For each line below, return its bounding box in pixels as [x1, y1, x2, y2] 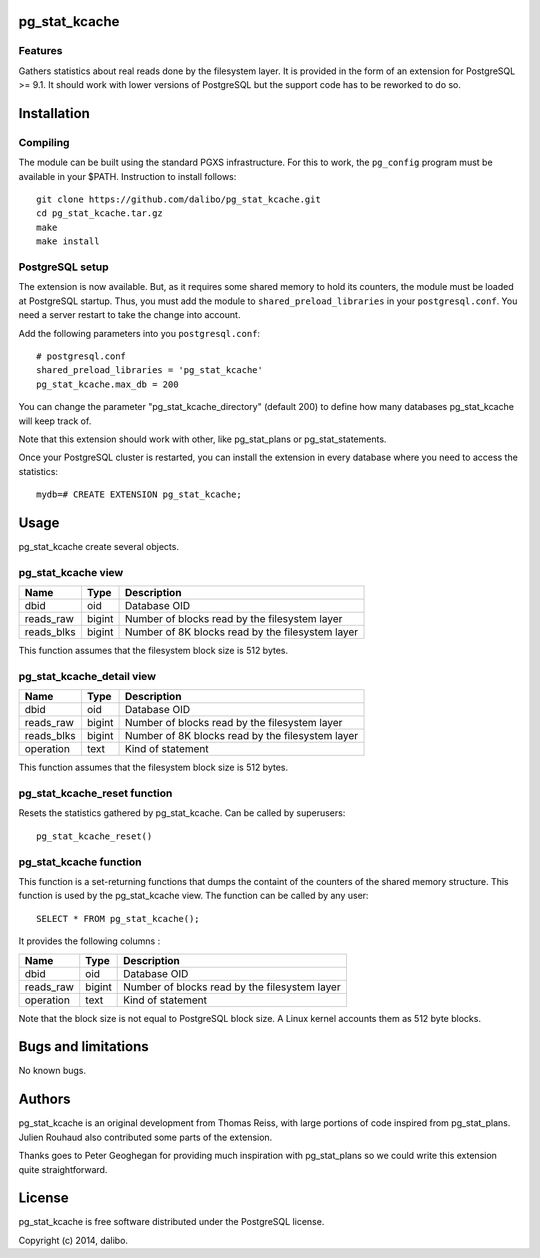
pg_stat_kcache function [18, 855, 142, 869]
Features [18, 44, 63, 58]
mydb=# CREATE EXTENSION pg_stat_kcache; [36, 489, 242, 500]
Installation [18, 105, 90, 122]
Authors [18, 1091, 71, 1108]
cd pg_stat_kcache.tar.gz [36, 208, 164, 219]
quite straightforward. [18, 1163, 108, 1175]
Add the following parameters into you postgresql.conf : [18, 327, 260, 339]
